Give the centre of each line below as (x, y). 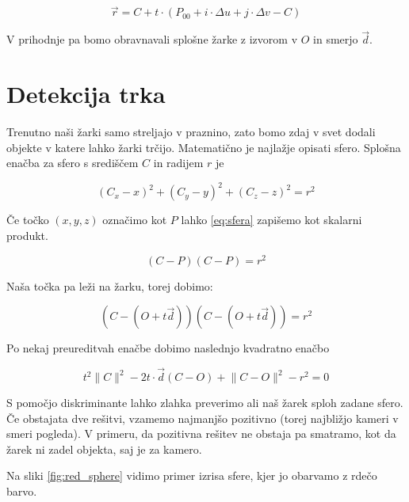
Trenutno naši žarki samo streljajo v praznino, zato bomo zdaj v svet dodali (191, 132)
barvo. (22, 491)
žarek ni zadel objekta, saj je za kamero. (104, 449)
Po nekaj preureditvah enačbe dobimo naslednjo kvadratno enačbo (168, 348)
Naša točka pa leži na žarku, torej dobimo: (110, 285)
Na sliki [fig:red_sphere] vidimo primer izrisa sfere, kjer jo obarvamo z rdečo (192, 475)
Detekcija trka (86, 94)
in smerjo (336, 39)
